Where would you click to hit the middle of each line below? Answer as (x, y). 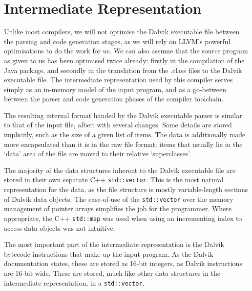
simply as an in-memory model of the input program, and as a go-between (115, 89)
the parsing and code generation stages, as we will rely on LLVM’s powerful (117, 41)
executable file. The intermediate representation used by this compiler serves (118, 80)
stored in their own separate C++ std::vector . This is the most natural (114, 180)
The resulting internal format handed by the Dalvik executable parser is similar (123, 115)
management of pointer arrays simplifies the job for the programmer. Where (118, 208)
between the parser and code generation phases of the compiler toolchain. (114, 99)
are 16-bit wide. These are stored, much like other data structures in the (112, 273)
